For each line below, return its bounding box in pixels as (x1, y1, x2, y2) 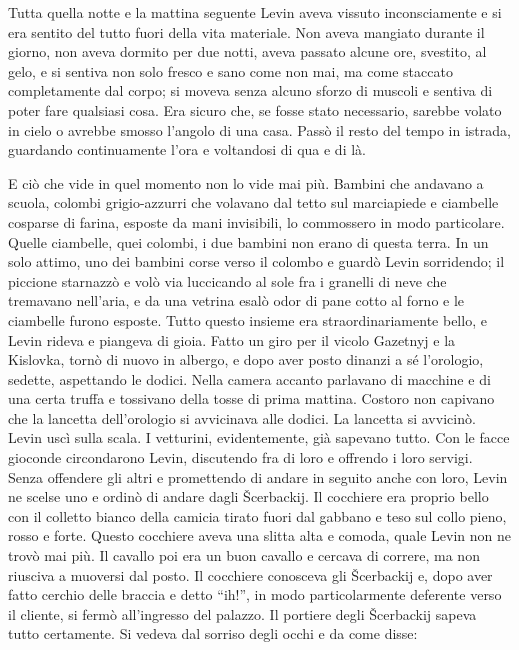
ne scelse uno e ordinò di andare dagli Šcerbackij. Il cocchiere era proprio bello (8, 486, 489, 507)
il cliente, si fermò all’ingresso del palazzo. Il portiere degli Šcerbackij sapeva (8, 603, 477, 624)
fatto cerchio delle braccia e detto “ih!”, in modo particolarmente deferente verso (8, 584, 502, 605)
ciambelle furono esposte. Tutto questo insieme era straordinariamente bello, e (8, 309, 487, 330)
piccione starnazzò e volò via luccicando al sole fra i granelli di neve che (8, 270, 447, 291)
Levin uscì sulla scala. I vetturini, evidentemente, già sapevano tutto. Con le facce (8, 427, 510, 448)
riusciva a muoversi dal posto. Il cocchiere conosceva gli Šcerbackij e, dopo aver (8, 564, 493, 585)
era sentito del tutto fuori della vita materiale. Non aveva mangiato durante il (8, 21, 485, 42)
